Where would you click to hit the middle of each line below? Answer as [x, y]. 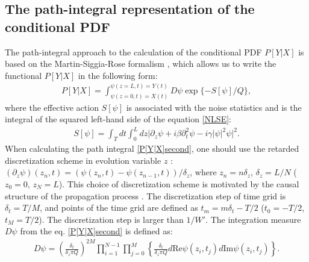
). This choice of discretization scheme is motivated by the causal [179, 184]
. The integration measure [253, 219]
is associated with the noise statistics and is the [214, 107]
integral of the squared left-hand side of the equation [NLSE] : [118, 119]
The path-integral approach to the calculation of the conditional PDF [133, 51]
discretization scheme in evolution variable [83, 160]
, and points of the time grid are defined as [119, 207]
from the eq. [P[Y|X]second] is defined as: [96, 231]
